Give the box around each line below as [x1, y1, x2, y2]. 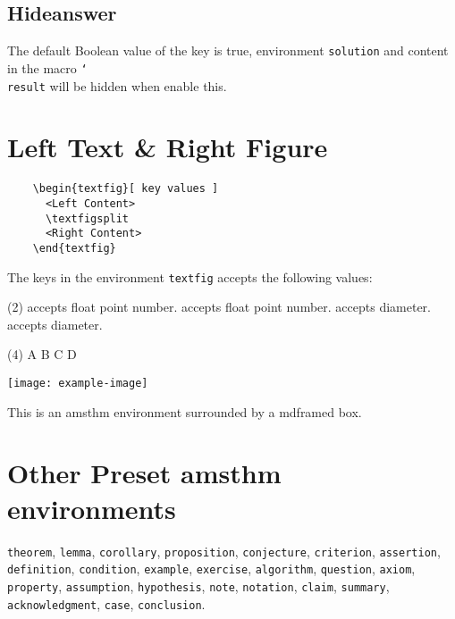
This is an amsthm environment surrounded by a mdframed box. [7, 402, 362, 421]
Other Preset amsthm [7, 455, 282, 491]
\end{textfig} [32, 241, 116, 255]
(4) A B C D [7, 345, 77, 364]
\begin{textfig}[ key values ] [32, 182, 219, 196]
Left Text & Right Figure [7, 129, 328, 165]
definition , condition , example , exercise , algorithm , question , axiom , [7, 559, 416, 578]
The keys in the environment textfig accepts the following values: [7, 267, 373, 286]
